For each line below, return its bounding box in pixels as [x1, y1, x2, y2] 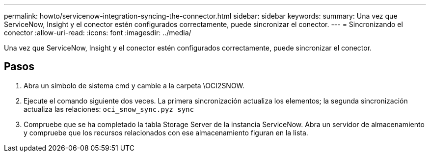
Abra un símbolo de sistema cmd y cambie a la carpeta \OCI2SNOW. [24, 81, 245, 90]
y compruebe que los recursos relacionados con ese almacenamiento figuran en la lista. [24, 128, 308, 137]
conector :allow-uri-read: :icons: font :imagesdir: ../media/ [4, 28, 191, 37]
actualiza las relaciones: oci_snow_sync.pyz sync [24, 104, 194, 113]
